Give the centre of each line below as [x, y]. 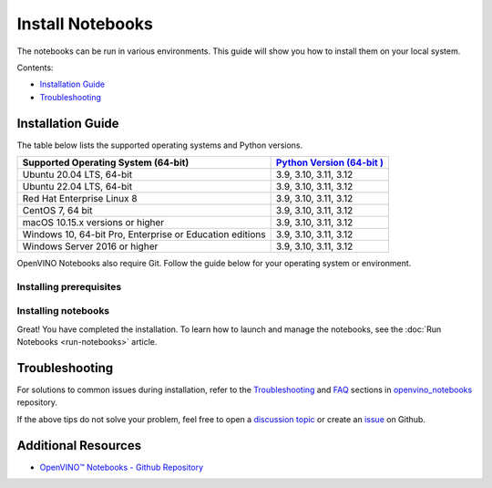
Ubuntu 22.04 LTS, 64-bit [77, 187]
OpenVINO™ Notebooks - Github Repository [122, 467]
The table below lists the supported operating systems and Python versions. [160, 145]
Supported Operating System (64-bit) [106, 162]
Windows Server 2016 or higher [90, 246]
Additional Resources [79, 446]
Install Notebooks [85, 24]
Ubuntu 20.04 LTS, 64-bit [77, 175]
